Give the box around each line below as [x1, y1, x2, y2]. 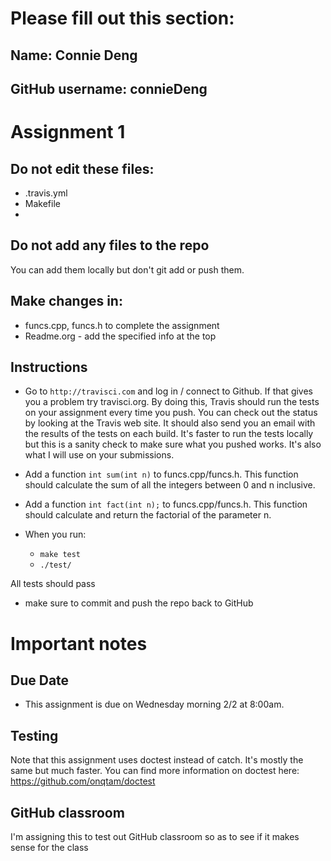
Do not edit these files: [10, 160, 155, 177]
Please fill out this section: [10, 7, 235, 30]
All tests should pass [10, 578, 96, 590]
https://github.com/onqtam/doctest [10, 775, 156, 787]
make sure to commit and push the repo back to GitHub [24, 597, 254, 609]
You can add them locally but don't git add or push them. [10, 263, 245, 276]
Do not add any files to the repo [10, 237, 210, 254]
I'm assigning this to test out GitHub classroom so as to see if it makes [10, 831, 300, 843]
